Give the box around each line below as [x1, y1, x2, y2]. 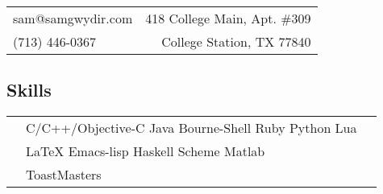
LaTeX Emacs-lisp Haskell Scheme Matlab [26, 142, 265, 161]
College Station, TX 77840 [161, 32, 311, 51]
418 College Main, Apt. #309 [145, 9, 311, 27]
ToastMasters [26, 165, 102, 184]
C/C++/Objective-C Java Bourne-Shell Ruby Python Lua [26, 118, 357, 138]
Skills [6, 77, 52, 102]
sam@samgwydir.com [13, 9, 133, 27]
